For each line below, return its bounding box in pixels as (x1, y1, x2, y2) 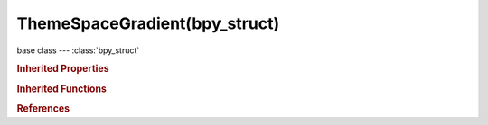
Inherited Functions (16, 82, 108, 94)
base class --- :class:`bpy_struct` (16, 45, 140, 56)
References (16, 102, 70, 114)
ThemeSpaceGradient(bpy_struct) (16, 13, 280, 33)
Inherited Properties (16, 63, 110, 76)
